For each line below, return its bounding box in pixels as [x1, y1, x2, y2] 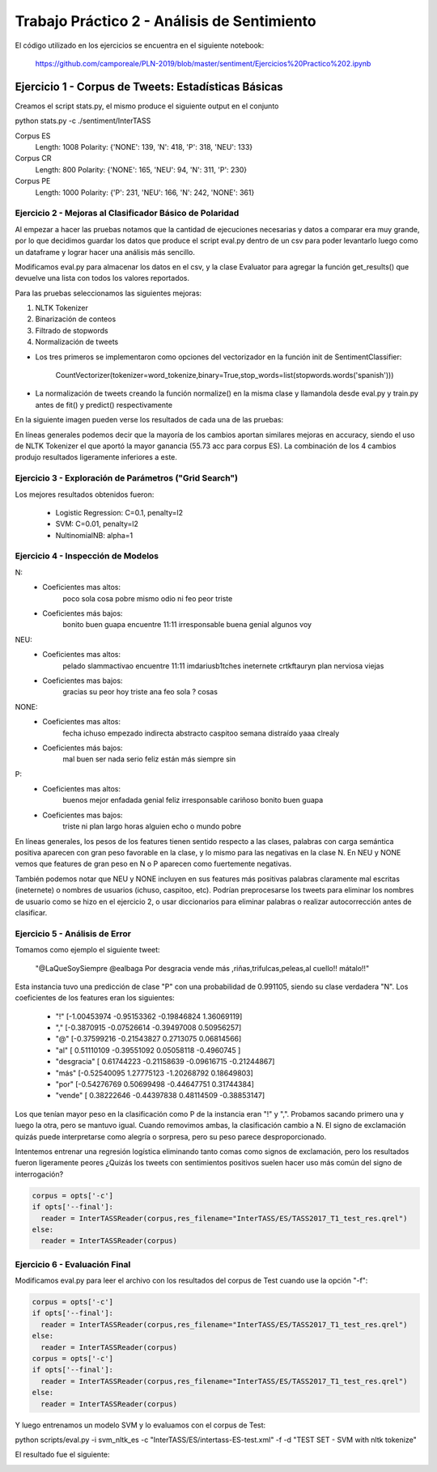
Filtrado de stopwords [35, 325, 108, 335]
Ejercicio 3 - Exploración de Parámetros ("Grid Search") [15, 473, 239, 484]
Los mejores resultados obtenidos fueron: [15, 490, 155, 499]
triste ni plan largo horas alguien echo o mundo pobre [62, 821, 242, 831]
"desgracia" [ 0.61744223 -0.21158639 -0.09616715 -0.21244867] [55, 1057, 275, 1067]
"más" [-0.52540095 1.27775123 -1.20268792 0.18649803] [55, 1068, 254, 1078]
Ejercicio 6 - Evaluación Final [15, 1258, 131, 1270]
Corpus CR [15, 154, 52, 163]
